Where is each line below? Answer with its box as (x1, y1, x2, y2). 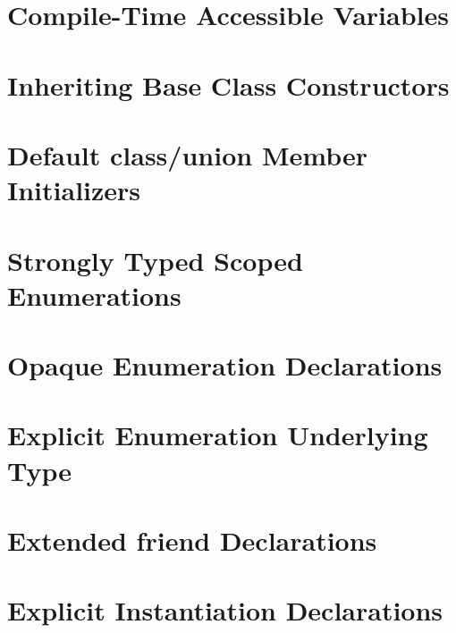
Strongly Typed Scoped (7, 241, 303, 278)
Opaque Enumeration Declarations (7, 347, 443, 384)
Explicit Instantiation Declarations (7, 592, 443, 629)
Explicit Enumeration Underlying (7, 417, 428, 453)
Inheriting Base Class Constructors (7, 66, 450, 103)
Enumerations (7, 276, 182, 313)
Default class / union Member (7, 136, 367, 173)
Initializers (7, 172, 141, 208)
